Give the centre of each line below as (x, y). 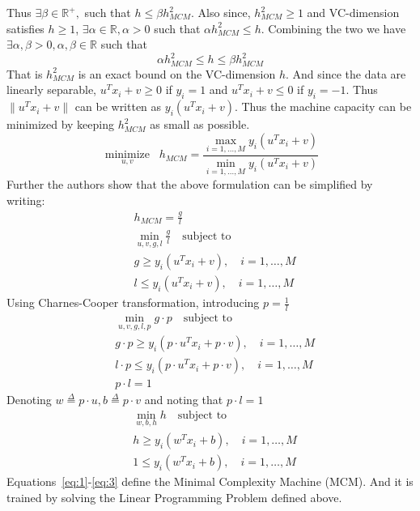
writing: (26, 200)
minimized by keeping (60, 124)
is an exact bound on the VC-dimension (177, 73)
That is (25, 73)
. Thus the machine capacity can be (323, 106)
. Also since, (221, 12)
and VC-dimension (353, 12)
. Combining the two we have (333, 28)
